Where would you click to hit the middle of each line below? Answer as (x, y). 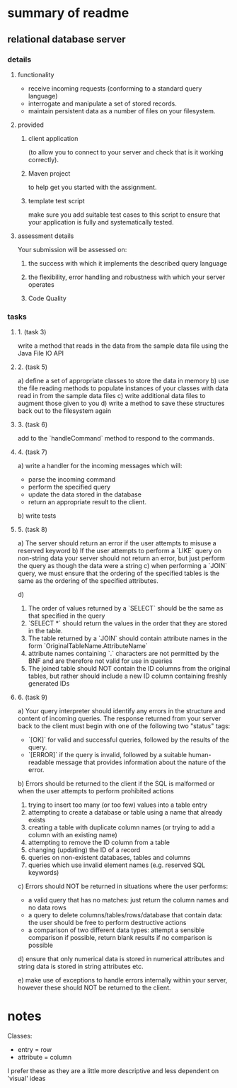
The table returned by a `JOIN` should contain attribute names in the (128, 638)
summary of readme (68, 13)
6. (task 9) (33, 697)
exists (37, 820)
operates (41, 284)
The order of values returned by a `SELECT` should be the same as (126, 608)
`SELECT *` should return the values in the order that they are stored (128, 623)
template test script (56, 200)
